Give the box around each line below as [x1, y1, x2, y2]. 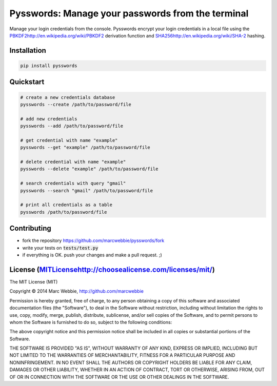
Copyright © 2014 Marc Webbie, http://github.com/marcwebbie [9, 288, 144, 294]
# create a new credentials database [20, 94, 115, 100]
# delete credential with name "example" [20, 159, 126, 165]
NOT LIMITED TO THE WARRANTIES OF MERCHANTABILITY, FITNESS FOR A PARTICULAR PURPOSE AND [9, 352, 235, 358]
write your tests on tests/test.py [22, 245, 98, 251]
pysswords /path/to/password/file [20, 209, 107, 215]
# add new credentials [20, 116, 77, 121]
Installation [9, 46, 46, 55]
